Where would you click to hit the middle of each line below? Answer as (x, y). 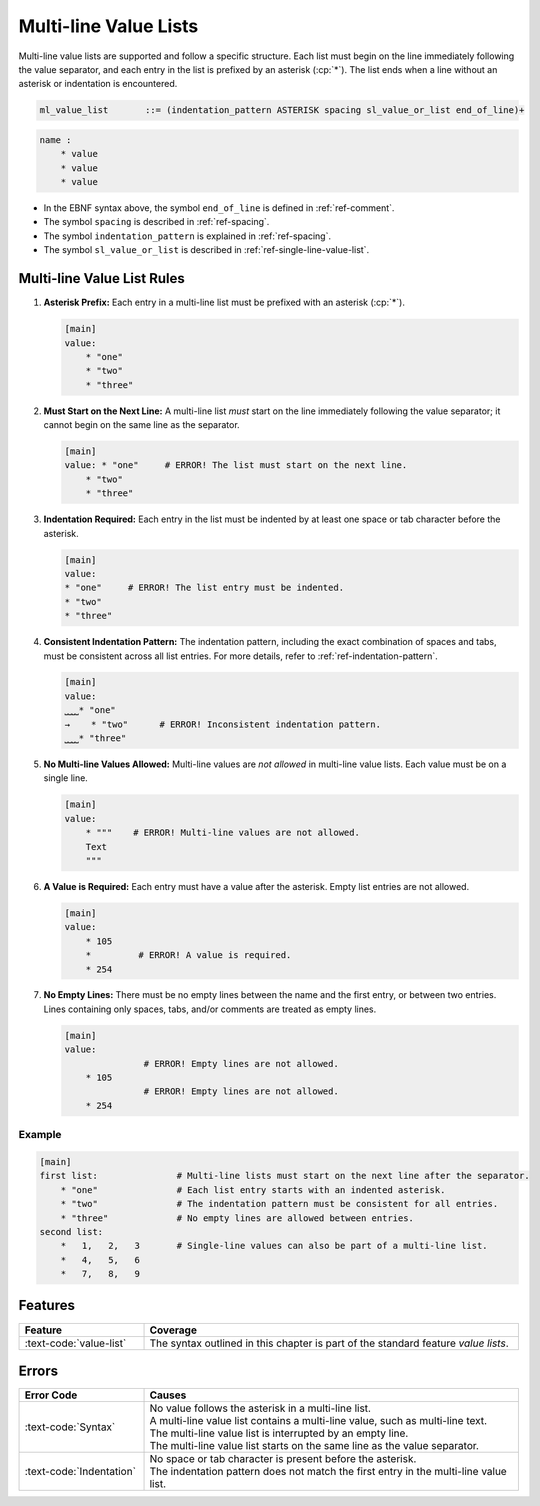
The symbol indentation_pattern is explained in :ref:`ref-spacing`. (187, 236)
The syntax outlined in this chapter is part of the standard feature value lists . (329, 1343)
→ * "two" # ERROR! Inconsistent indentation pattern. (223, 724)
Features (46, 1305)
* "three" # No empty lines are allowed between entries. (237, 1218)
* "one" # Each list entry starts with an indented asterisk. (253, 1189)
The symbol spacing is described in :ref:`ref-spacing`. (156, 222)
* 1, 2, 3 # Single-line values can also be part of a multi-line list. (274, 1246)
